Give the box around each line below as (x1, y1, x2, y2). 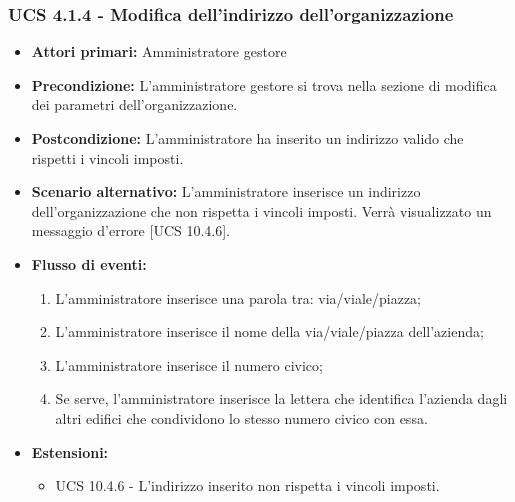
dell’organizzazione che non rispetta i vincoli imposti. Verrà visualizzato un (31, 200, 492, 221)
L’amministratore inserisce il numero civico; (55, 354, 323, 375)
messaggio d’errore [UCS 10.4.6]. (31, 220, 231, 241)
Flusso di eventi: (31, 253, 147, 274)
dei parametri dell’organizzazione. (31, 94, 238, 115)
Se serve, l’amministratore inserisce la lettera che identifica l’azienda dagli (55, 388, 508, 409)
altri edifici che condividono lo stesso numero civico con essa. (55, 407, 428, 428)
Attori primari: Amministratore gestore (31, 41, 287, 62)
